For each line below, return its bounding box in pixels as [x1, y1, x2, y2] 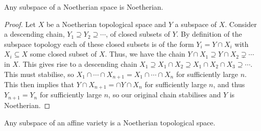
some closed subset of [30, 48, 97, 59]
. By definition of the [176, 29, 242, 39]
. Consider [225, 18, 257, 29]
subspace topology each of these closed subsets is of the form [4, 38, 194, 49]
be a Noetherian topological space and [46, 18, 167, 29]
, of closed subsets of [106, 29, 170, 39]
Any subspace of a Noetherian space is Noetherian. [4, 2, 163, 12]
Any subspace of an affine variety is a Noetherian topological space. [4, 117, 216, 127]
